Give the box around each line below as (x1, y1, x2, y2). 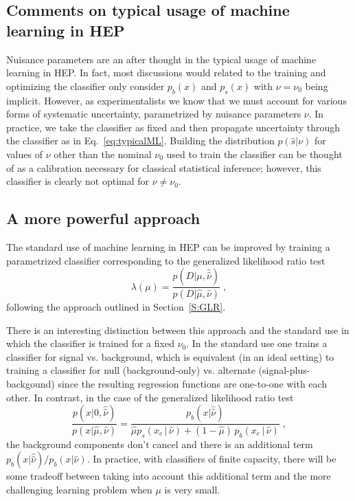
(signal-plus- (258, 363, 310, 377)
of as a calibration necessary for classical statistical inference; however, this (6, 160, 321, 175)
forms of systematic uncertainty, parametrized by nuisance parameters (6, 107, 301, 121)
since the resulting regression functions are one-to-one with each (58, 376, 328, 390)
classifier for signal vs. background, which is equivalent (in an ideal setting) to (6, 349, 334, 364)
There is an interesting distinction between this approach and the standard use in (6, 322, 350, 337)
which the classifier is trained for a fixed (6, 336, 174, 350)
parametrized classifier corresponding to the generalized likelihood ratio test (6, 253, 325, 267)
